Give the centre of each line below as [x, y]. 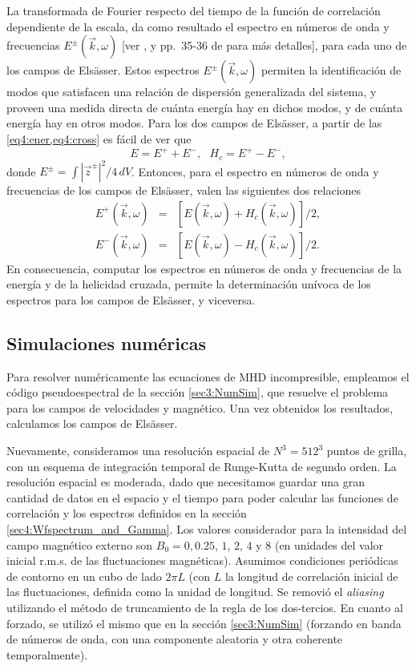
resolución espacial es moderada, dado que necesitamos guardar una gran [186, 482]
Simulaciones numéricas [106, 343]
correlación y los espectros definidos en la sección [127, 513]
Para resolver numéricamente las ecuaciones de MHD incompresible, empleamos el [208, 376]
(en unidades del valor [329, 544]
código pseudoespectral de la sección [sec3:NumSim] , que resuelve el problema [198, 392]
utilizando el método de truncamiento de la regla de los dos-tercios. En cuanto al [205, 607]
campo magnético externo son [80, 544]
